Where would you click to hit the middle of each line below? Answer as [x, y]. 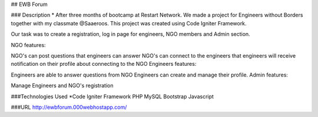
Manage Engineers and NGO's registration [62, 86]
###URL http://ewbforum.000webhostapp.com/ [69, 107]
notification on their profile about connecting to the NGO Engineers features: [104, 64]
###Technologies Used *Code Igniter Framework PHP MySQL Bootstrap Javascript [112, 96]
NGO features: [29, 45]
